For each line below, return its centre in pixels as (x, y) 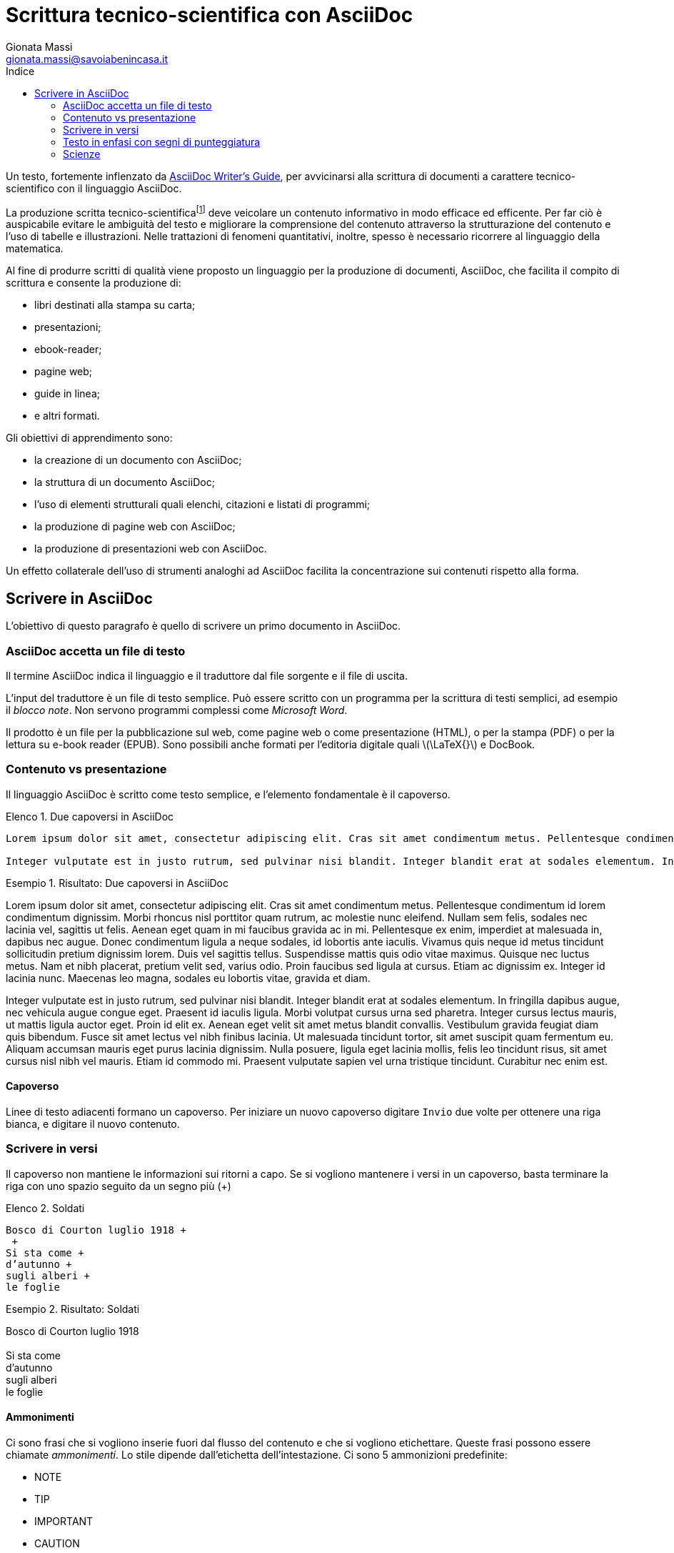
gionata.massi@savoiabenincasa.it (87, 59)
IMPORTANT (64, 1521)
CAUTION (57, 1543)
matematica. (35, 249)
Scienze (82, 154)
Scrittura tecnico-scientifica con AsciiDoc (210, 15)
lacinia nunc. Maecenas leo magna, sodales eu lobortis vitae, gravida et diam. (188, 978)
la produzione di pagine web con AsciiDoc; (135, 527)
